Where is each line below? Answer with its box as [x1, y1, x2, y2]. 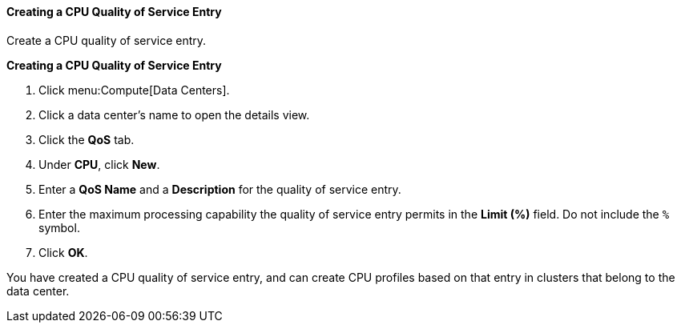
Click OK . [38, 245, 88, 259]
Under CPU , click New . [38, 157, 160, 171]
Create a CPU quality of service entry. [6, 33, 207, 47]
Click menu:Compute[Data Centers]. [38, 82, 230, 97]
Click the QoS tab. [38, 132, 135, 146]
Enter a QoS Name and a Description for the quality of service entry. [38, 182, 401, 196]
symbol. [38, 220, 80, 235]
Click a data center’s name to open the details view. [38, 107, 310, 122]
